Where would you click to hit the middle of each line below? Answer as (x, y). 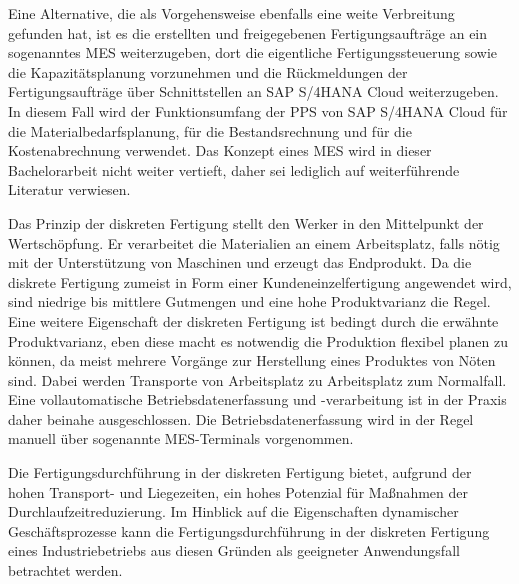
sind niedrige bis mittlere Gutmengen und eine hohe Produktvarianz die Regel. (249, 301)
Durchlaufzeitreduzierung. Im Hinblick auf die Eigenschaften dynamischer (233, 511)
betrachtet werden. (65, 570)
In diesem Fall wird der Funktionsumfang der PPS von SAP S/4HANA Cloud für (258, 110)
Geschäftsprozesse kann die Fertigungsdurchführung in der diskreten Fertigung (249, 530)
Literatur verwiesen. (69, 189)
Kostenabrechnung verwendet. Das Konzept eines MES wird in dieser (220, 150)
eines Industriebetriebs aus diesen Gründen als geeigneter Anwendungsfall (234, 550)
